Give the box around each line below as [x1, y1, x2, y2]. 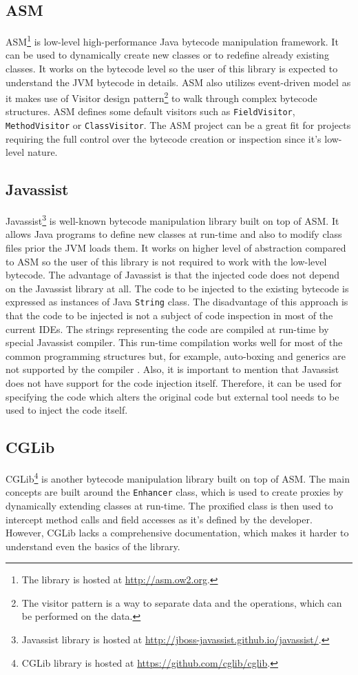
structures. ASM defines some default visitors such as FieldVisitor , [6, 104, 295, 119]
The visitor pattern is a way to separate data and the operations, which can [21, 595, 342, 609]
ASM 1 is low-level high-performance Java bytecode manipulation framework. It [6, 32, 339, 48]
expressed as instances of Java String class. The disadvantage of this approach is [6, 294, 348, 309]
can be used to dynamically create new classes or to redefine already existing [6, 48, 329, 62]
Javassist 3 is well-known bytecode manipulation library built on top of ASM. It [6, 212, 339, 228]
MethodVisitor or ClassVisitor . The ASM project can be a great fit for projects [6, 118, 351, 132]
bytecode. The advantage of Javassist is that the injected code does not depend [6, 268, 340, 282]
